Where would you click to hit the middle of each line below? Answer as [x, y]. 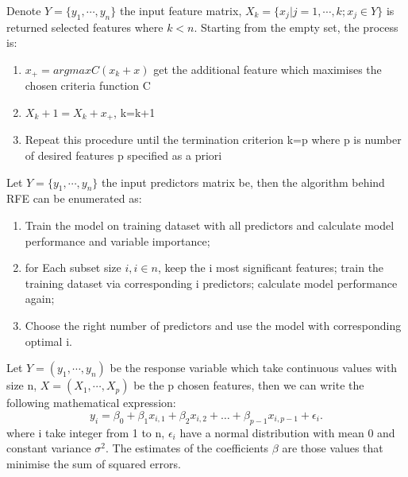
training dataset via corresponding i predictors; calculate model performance [211, 283]
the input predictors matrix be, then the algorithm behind [243, 182]
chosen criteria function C [88, 85]
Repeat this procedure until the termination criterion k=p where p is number [213, 140]
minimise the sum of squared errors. [94, 463]
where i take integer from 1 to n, [86, 432]
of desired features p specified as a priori [123, 155]
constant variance [49, 448]
